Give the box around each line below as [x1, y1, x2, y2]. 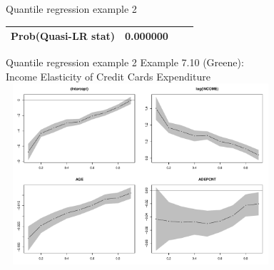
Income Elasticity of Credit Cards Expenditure [6, 68, 210, 83]
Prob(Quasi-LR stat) [11, 28, 116, 43]
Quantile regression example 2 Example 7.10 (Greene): [6, 55, 244, 70]
